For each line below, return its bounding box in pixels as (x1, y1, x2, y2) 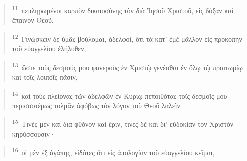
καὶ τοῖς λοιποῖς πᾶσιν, (12, 71, 78, 82)
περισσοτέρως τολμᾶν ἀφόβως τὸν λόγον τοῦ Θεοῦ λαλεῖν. (12, 100, 182, 110)
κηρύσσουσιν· (12, 128, 55, 139)
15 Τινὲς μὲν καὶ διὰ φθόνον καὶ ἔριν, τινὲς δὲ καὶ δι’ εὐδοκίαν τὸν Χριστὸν (12, 117, 233, 129)
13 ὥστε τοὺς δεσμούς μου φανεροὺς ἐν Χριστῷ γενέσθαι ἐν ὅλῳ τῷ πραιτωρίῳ (12, 60, 243, 72)
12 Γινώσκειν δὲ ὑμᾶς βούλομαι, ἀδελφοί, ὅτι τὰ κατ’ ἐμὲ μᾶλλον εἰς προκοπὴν (12, 32, 242, 44)
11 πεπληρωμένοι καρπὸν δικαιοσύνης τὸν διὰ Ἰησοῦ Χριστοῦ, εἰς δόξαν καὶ (12, 4, 234, 15)
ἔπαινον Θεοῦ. (12, 15, 54, 25)
